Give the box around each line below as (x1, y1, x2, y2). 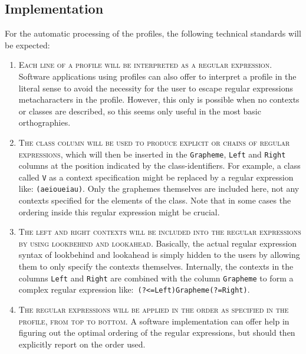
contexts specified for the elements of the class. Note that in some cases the (18, 194, 291, 206)
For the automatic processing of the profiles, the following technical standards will (5, 27, 301, 40)
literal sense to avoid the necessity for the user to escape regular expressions (18, 81, 293, 94)
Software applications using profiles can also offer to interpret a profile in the (18, 70, 297, 82)
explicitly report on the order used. (18, 337, 146, 350)
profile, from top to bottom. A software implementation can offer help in (18, 314, 289, 327)
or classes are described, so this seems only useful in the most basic (18, 104, 261, 117)
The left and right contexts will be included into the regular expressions (18, 225, 301, 238)
